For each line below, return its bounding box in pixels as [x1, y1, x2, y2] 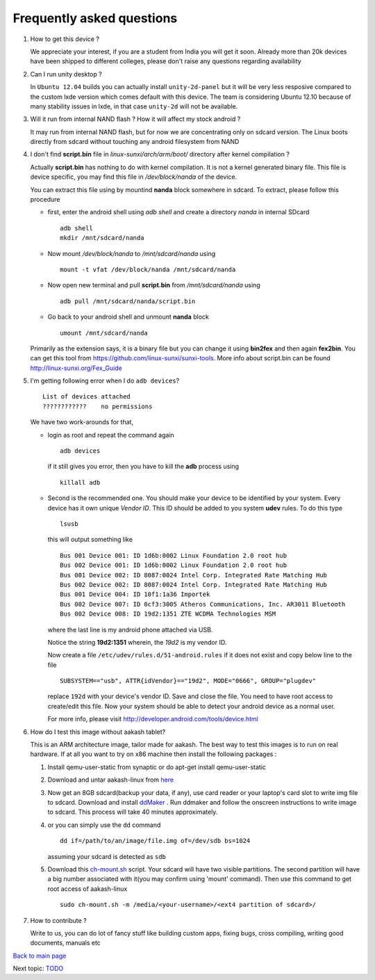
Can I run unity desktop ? [30, 70, 102, 78]
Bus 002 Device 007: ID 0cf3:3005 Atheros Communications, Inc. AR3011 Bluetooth [60, 600, 346, 608]
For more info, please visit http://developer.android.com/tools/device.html [47, 715, 258, 723]
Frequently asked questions [12, 10, 178, 26]
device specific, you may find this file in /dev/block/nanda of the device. [30, 172, 237, 181]
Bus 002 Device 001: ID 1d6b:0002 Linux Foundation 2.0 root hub [60, 561, 287, 570]
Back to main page [12, 951, 67, 960]
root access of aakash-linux [47, 884, 128, 893]
